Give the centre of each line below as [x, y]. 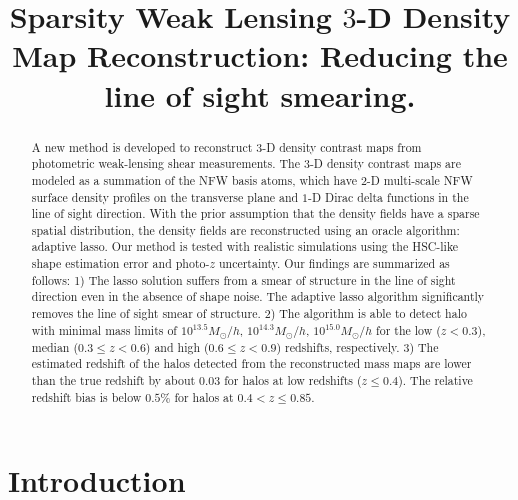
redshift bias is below [86, 396]
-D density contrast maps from [342, 146]
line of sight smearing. [260, 94]
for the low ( [408, 329]
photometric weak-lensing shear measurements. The [165, 163]
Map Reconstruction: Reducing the [260, 55]
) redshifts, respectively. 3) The [357, 346]
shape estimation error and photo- [120, 263]
